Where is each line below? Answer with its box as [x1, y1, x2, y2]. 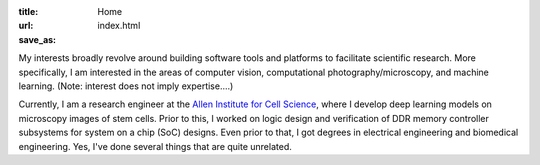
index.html [97, 20, 141, 32]
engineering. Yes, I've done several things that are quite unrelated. [18, 140, 292, 152]
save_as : [18, 33, 57, 45]
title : [18, 6, 39, 17]
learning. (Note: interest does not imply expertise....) [18, 80, 234, 92]
